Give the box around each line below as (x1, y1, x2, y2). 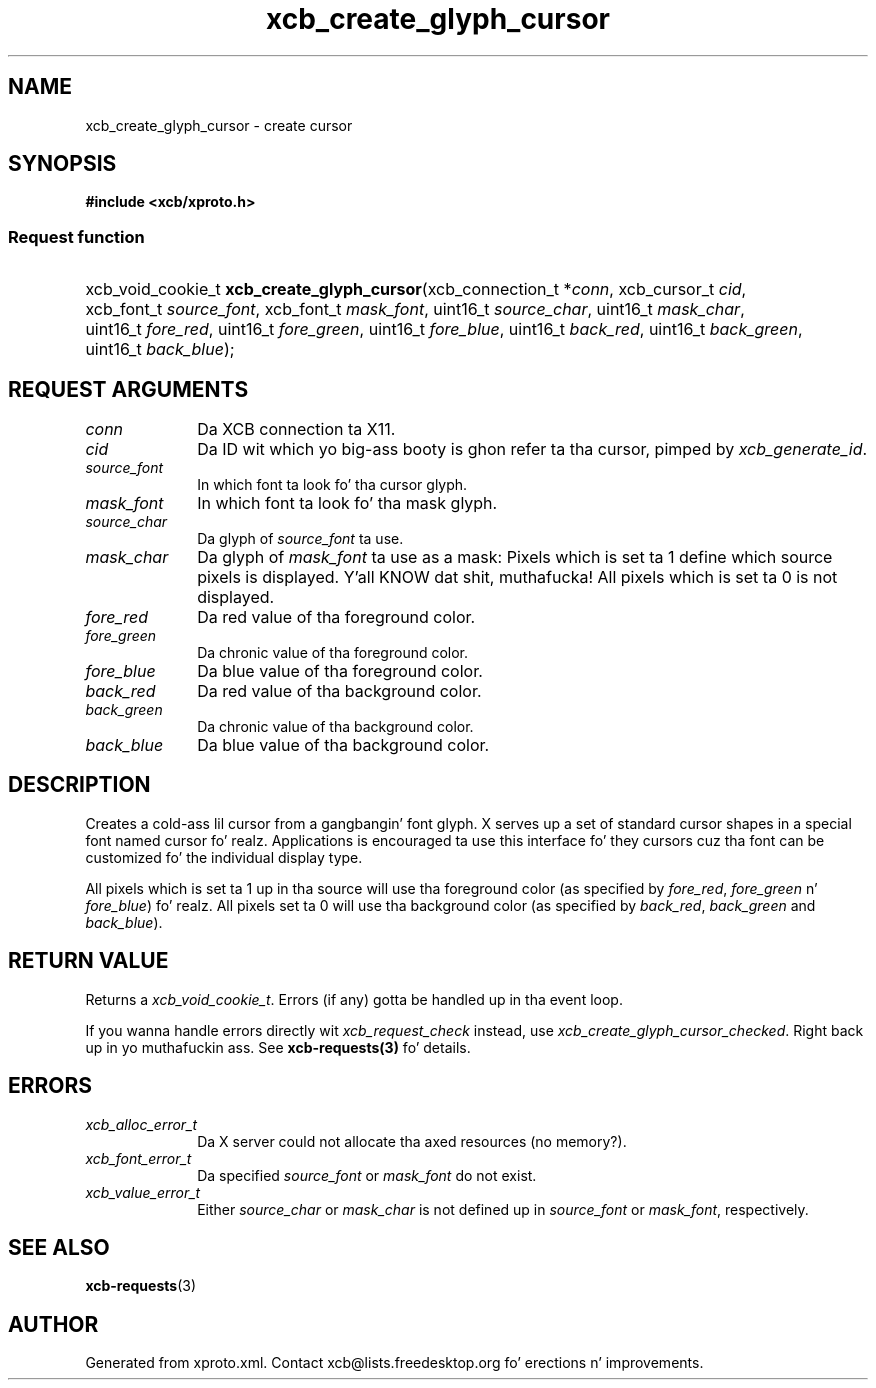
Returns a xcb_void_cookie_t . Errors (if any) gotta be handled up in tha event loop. (85, 990, 623, 1008)
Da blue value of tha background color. (197, 735, 490, 756)
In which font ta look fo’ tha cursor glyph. (197, 476, 468, 494)
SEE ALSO (8, 1234, 110, 1260)
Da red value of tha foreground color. (197, 607, 476, 628)
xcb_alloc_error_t (85, 1115, 198, 1133)
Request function (8, 226, 145, 247)
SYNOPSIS (8, 151, 117, 177)
